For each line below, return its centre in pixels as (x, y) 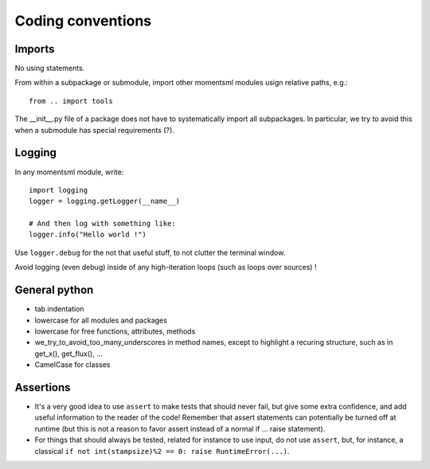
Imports (35, 49)
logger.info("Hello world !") (88, 234)
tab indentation (59, 309)
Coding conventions (83, 21)
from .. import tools (71, 101)
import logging (59, 190)
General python (54, 290)
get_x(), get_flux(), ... (69, 354)
